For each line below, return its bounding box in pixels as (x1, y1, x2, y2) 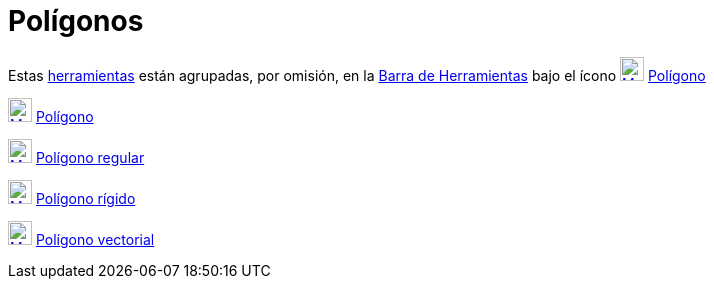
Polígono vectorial (35, 230, 155, 248)
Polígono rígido (35, 189, 136, 207)
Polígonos (8, 4, 144, 38)
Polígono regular (35, 148, 145, 166)
